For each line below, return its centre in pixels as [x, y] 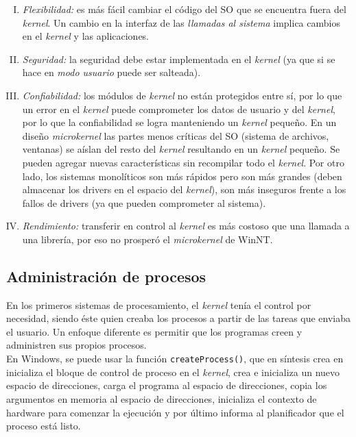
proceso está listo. [44, 426]
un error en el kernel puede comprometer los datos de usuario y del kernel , [179, 109]
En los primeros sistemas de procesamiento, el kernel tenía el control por [159, 304]
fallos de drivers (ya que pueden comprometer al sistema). [144, 202]
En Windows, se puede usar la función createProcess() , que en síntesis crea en [175, 359]
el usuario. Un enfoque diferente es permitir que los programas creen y [154, 331]
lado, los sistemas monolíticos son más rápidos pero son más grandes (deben [182, 176]
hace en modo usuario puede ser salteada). [111, 72]
